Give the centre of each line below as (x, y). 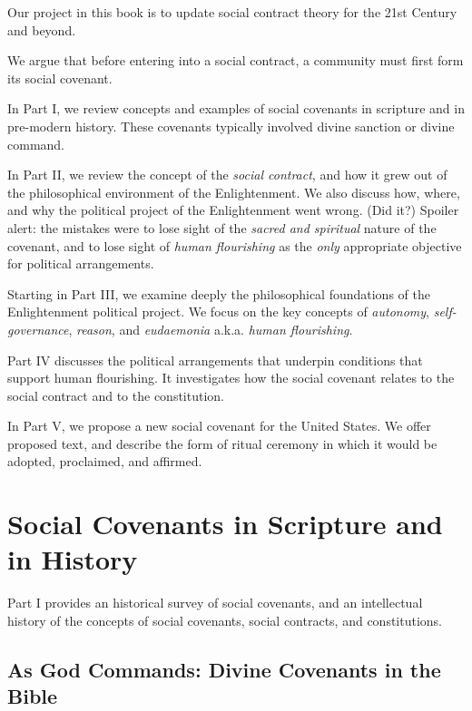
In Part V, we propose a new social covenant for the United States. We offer (219, 426)
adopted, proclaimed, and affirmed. (105, 461)
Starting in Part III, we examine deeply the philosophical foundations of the (219, 293)
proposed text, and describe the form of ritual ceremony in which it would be (222, 443)
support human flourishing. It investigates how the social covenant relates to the (231, 378)
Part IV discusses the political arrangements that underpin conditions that (215, 360)
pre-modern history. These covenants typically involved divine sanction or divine (231, 126)
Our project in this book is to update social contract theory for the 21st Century (232, 12)
